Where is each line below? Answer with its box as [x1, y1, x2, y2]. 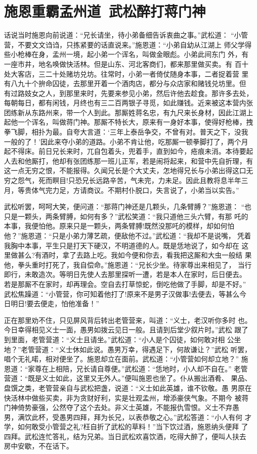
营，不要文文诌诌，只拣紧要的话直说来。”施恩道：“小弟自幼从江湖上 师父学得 [4, 39, 252, 49]
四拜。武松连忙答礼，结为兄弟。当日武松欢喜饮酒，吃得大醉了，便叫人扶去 [4, 431, 246, 441]
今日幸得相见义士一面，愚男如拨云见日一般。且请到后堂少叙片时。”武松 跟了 [4, 324, 249, 335]
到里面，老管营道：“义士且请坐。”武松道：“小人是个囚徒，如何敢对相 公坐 [4, 334, 241, 344]
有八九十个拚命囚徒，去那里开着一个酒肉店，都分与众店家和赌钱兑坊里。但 [4, 78, 246, 89]
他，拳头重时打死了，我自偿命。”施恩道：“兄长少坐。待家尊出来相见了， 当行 [4, 259, 252, 270]
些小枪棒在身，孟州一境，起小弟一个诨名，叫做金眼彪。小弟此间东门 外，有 [4, 49, 249, 59]
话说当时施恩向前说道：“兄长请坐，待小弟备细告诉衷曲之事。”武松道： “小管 [4, 30, 248, 40]
